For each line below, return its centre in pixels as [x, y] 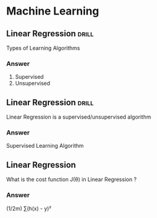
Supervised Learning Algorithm [45, 146]
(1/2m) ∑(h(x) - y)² [29, 208]
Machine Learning [53, 11]
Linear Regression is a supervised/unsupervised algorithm [79, 117]
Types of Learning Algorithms [43, 48]
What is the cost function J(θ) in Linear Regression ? [72, 179]
